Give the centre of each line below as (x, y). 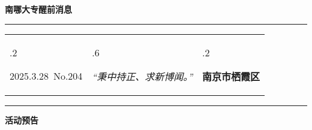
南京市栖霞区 (231, 76)
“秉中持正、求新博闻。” (142, 76)
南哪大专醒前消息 (38, 9)
